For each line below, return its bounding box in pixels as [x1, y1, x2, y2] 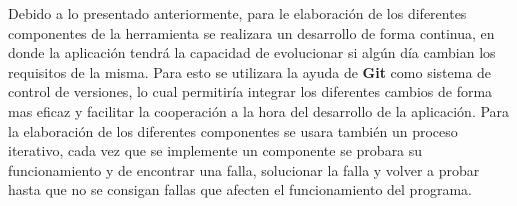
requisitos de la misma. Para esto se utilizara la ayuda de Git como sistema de [8, 61, 492, 82]
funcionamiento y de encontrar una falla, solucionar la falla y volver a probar [8, 159, 480, 180]
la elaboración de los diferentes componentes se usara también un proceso [8, 120, 458, 141]
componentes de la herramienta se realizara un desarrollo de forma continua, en [8, 22, 495, 43]
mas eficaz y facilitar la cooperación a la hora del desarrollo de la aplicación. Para [8, 100, 510, 121]
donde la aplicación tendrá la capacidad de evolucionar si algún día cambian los [8, 42, 496, 63]
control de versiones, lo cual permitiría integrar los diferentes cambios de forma [8, 81, 493, 102]
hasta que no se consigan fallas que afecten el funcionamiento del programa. [8, 179, 472, 200]
